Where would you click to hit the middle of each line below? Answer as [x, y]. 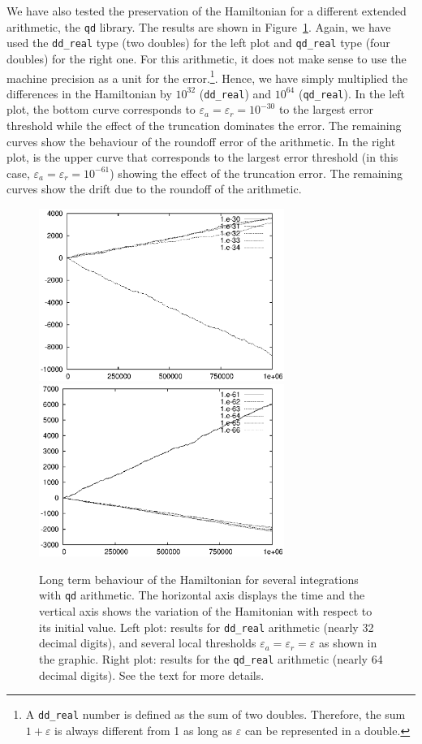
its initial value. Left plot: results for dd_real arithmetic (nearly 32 [207, 627]
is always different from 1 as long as [144, 730]
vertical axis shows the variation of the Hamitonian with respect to [206, 611]
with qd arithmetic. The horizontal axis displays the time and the [202, 595]
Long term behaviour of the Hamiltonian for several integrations [199, 579]
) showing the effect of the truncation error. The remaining [256, 173]
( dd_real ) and [235, 93]
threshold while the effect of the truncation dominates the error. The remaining [204, 125]
